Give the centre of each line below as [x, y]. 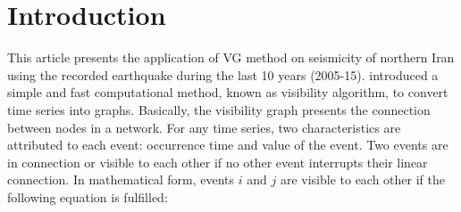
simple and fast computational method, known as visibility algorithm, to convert [228, 92]
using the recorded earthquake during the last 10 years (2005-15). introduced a [223, 74]
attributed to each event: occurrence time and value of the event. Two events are [228, 145]
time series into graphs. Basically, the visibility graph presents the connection [219, 109]
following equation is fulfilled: [88, 196]
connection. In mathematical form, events [121, 179]
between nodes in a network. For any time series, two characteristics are [204, 127]
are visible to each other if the [362, 179]
